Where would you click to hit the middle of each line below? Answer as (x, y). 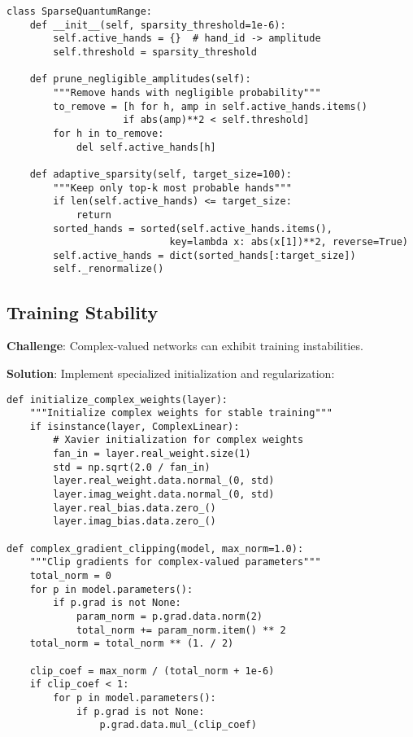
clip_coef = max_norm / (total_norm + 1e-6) (152, 671)
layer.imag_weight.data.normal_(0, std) (164, 495)
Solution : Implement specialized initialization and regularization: (171, 373)
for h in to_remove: (109, 133)
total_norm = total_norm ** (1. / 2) (132, 644)
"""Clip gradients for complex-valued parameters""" (175, 562)
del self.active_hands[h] (146, 147)
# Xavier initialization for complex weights (178, 440)
